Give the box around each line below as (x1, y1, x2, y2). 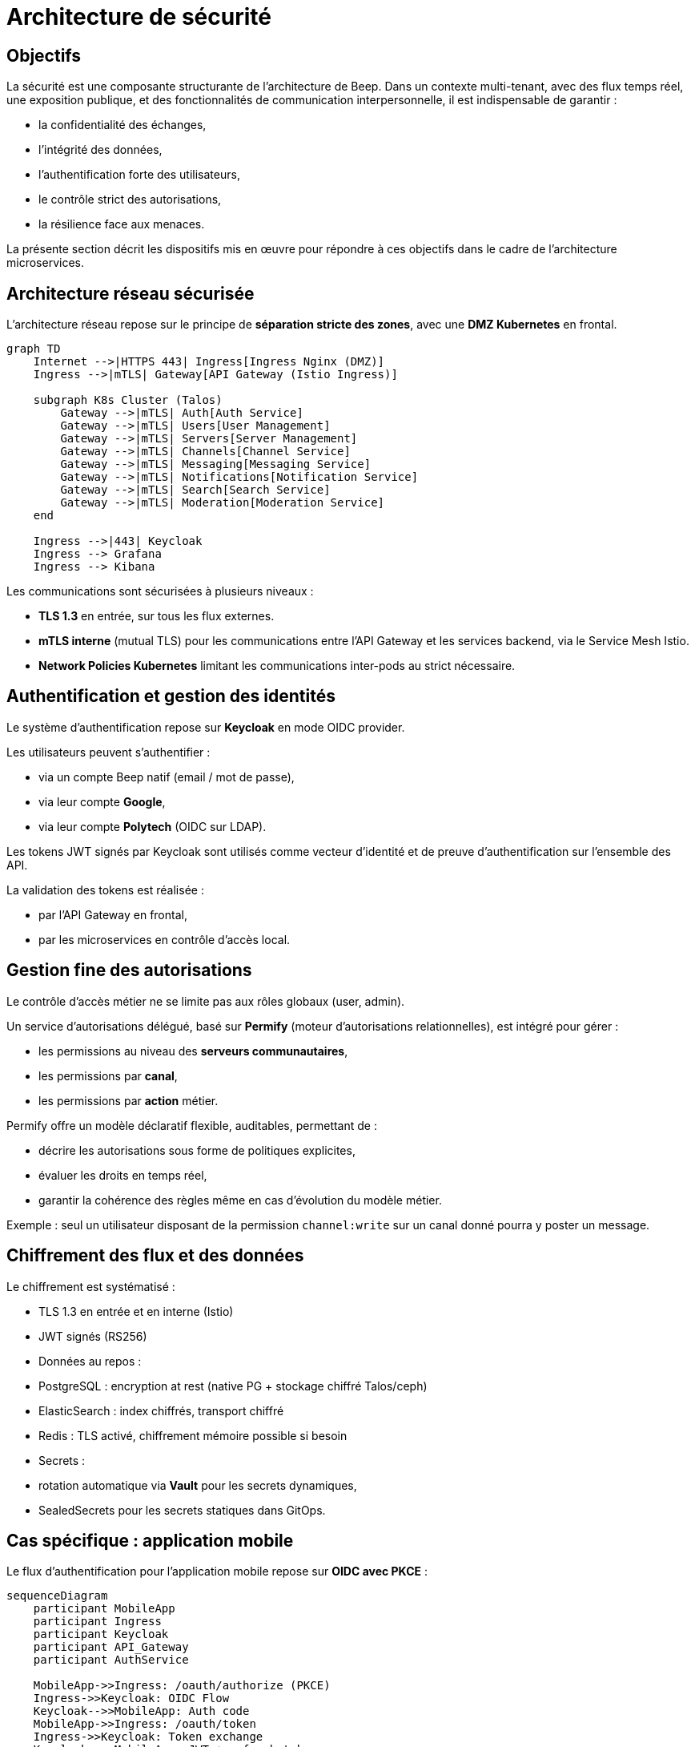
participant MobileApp (33, 1602, 175, 1616)
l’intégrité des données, (38, 143, 163, 157)
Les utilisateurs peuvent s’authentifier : (6, 744, 211, 759)
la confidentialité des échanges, (38, 118, 207, 132)
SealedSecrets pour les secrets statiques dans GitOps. (38, 1503, 326, 1517)
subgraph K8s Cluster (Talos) (33, 393, 223, 407)
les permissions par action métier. (38, 1093, 219, 1108)
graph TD (6, 342, 61, 356)
